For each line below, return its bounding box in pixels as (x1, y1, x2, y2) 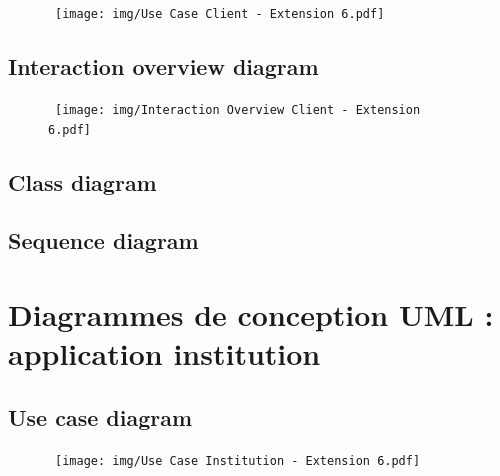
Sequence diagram (8, 225, 199, 256)
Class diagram (8, 166, 157, 197)
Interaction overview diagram (8, 51, 319, 82)
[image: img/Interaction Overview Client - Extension (55, 102, 421, 117)
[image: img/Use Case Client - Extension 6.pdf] (55, 7, 385, 21)
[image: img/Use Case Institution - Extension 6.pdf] (55, 453, 421, 468)
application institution (8, 333, 321, 374)
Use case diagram (8, 401, 193, 432)
